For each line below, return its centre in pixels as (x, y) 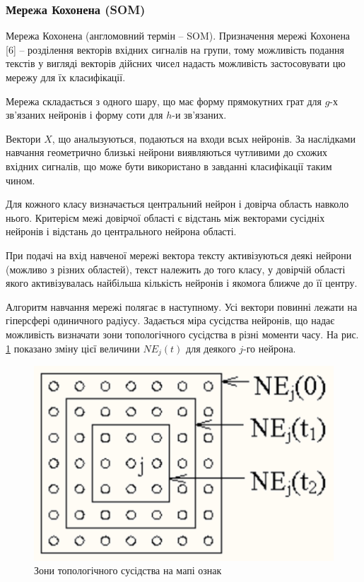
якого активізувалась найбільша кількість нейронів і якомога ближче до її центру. (182, 283)
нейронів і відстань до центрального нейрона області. (121, 231)
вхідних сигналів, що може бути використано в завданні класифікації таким (169, 166)
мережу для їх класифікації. (66, 77)
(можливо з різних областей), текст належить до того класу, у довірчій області (176, 269)
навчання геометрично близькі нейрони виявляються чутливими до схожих (167, 152)
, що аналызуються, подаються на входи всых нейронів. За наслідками (204, 138)
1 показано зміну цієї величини (73, 348)
